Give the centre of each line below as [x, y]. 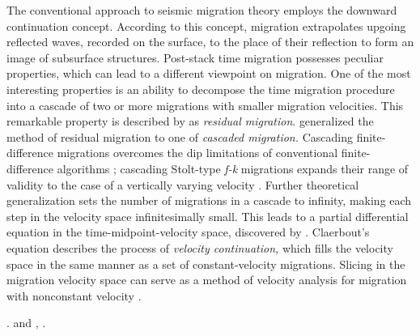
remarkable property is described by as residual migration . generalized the [190, 121]
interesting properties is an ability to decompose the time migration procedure [201, 89]
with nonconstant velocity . [74, 295]
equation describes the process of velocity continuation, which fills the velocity [200, 247]
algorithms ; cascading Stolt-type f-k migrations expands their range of [233, 168]
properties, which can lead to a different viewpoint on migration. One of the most [209, 73]
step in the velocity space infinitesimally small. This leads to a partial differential [208, 216]
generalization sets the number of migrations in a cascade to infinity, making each [209, 200]
